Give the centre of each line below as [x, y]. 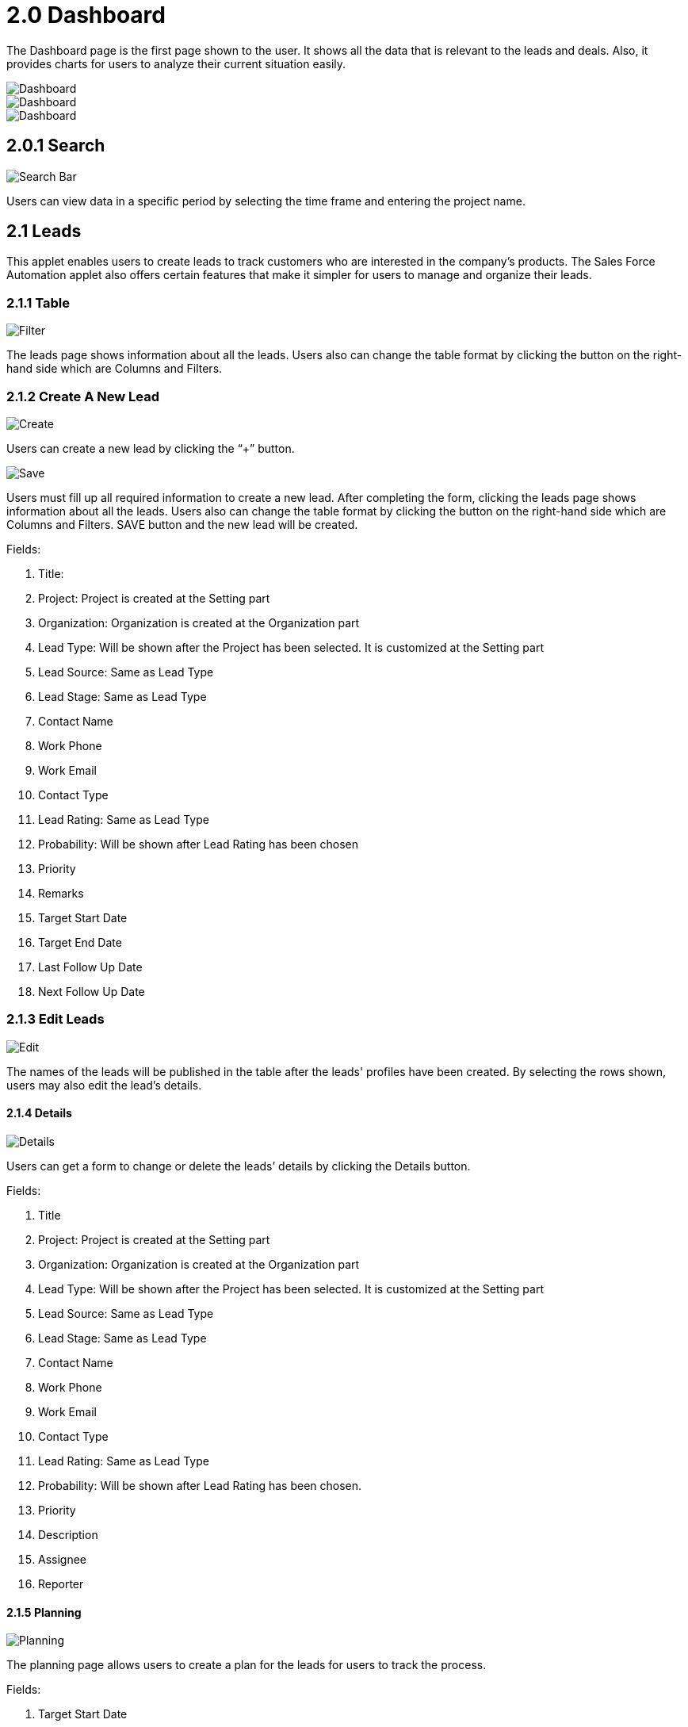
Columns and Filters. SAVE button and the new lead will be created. [182, 524]
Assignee [63, 1559]
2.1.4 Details [39, 1113]
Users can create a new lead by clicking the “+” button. [151, 448]
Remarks [61, 893]
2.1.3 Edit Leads [55, 1019]
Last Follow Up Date [90, 967]
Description [68, 1534]
